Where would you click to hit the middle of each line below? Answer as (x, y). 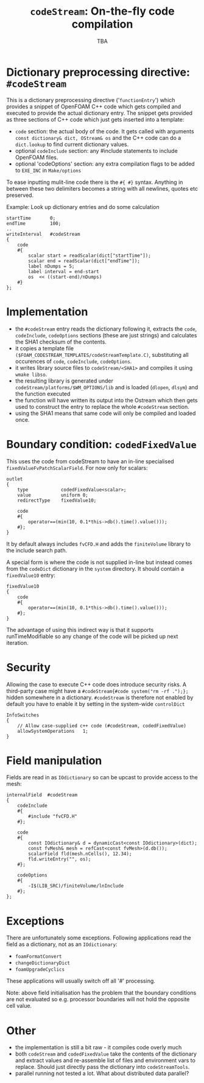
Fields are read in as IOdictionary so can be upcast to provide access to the (102, 777)
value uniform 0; (53, 495)
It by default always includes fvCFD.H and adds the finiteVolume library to (98, 544)
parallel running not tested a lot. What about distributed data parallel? (102, 1073)
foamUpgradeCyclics (40, 970)
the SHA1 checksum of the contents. (61, 342)
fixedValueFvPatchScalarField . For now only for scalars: (77, 468)
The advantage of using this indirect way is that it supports (80, 630)
